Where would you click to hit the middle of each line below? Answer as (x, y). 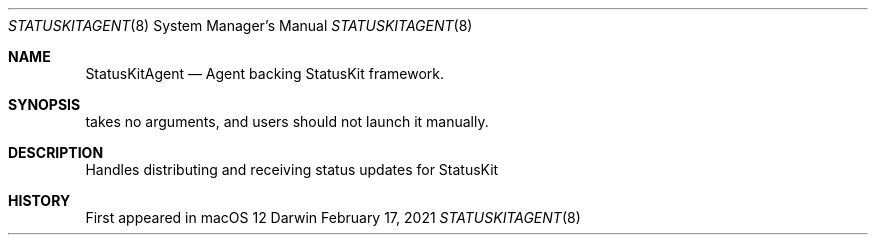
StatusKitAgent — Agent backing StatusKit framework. (265, 73)
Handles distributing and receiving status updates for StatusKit (292, 169)
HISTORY (39, 200)
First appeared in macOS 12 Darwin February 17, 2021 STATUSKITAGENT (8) (333, 217)
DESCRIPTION (56, 152)
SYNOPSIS (44, 104)
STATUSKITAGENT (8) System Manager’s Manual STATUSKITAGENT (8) (240, 25)
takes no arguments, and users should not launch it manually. (287, 121)
